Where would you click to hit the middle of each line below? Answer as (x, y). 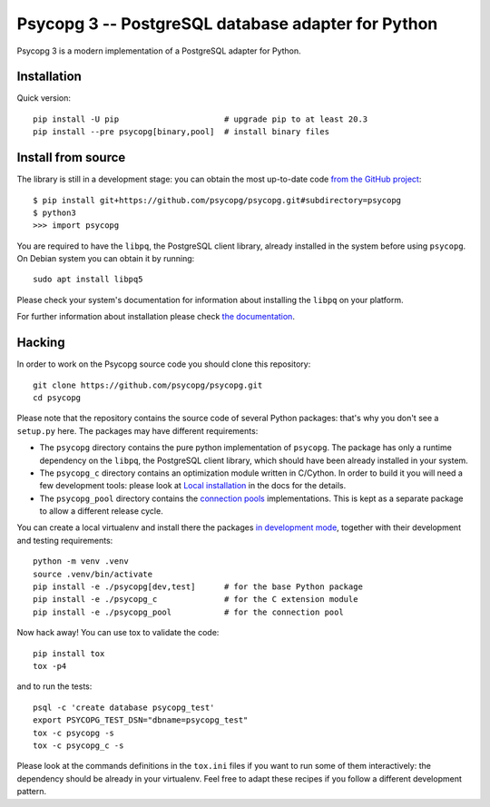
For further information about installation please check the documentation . (156, 317)
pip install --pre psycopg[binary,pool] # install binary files (181, 132)
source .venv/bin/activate (93, 574)
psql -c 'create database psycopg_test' (124, 707)
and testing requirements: (65, 540)
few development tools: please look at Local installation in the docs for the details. (193, 486)
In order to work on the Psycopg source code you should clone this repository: (164, 364)
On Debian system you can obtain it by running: (106, 259)
